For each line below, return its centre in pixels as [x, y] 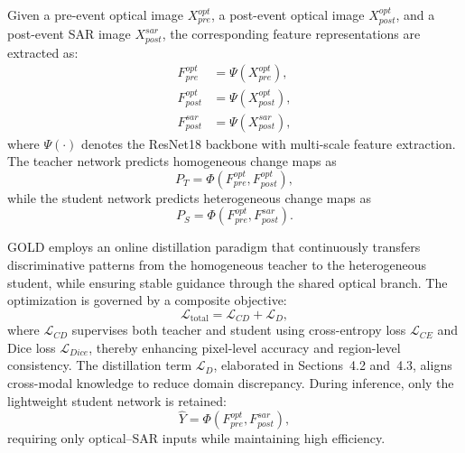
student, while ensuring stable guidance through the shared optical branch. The [228, 282]
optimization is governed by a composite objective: [147, 300]
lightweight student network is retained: [117, 400]
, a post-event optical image [288, 14]
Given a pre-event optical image [95, 14]
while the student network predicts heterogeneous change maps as [189, 197]
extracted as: [43, 52]
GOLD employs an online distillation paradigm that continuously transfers [214, 247]
